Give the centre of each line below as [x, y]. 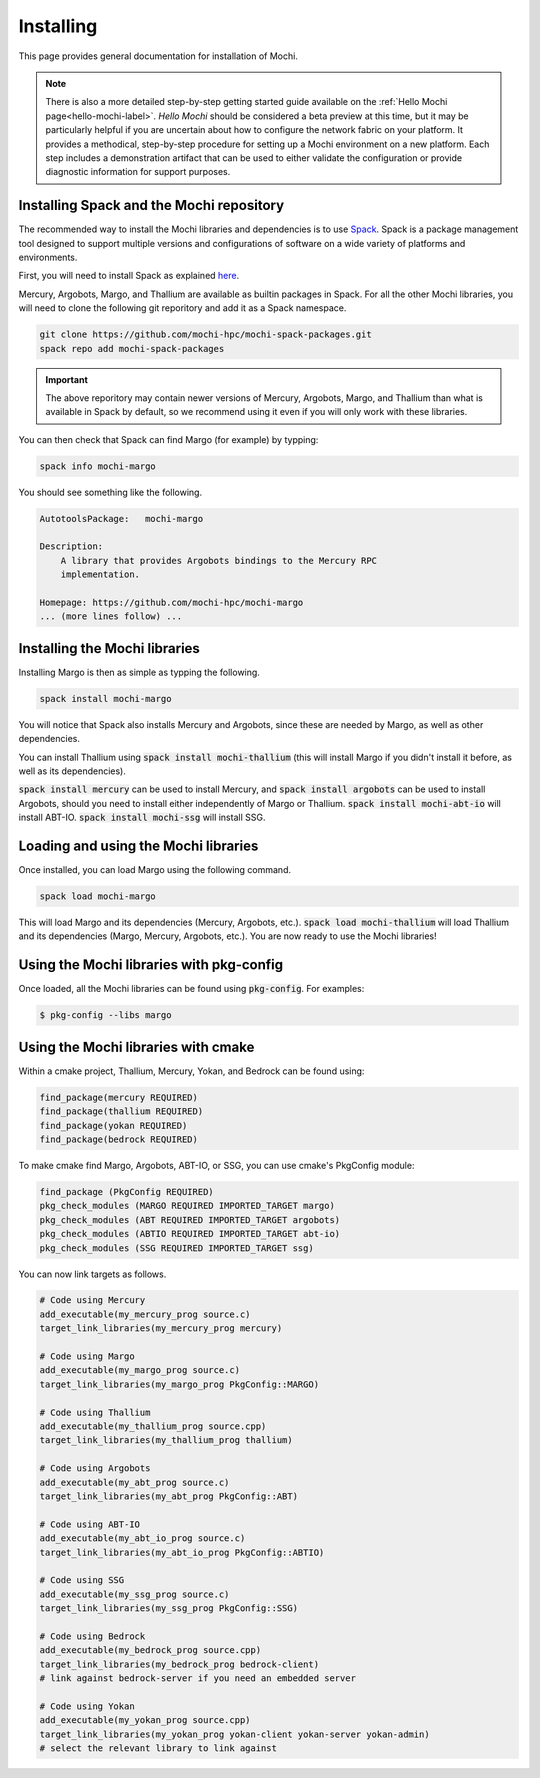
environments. [48, 257]
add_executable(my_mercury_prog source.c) [145, 1314]
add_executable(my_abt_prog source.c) [134, 1482]
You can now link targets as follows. [92, 1274]
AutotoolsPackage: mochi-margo [121, 518]
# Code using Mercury [92, 1300]
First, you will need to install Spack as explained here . [129, 276]
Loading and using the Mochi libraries [138, 845]
